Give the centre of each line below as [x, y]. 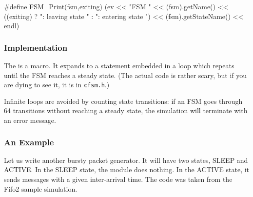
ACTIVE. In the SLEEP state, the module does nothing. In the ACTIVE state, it [127, 169]
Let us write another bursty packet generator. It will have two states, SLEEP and [126, 160]
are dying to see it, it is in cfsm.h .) [57, 85]
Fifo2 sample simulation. [41, 188]
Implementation [36, 47]
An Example [29, 142]
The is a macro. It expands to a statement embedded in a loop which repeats [119, 65]
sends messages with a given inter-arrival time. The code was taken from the [118, 179]
